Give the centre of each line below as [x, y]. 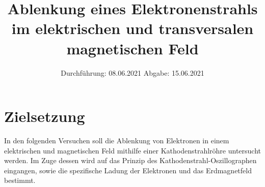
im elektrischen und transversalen [132, 28]
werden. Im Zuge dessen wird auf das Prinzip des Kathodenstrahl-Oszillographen [130, 160]
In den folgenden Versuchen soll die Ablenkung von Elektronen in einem [117, 141]
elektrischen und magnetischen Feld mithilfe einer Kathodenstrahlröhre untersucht [132, 150]
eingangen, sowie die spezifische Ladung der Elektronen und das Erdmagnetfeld [128, 170]
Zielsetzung [45, 116]
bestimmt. [20, 180]
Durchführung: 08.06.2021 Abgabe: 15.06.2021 [132, 72]
